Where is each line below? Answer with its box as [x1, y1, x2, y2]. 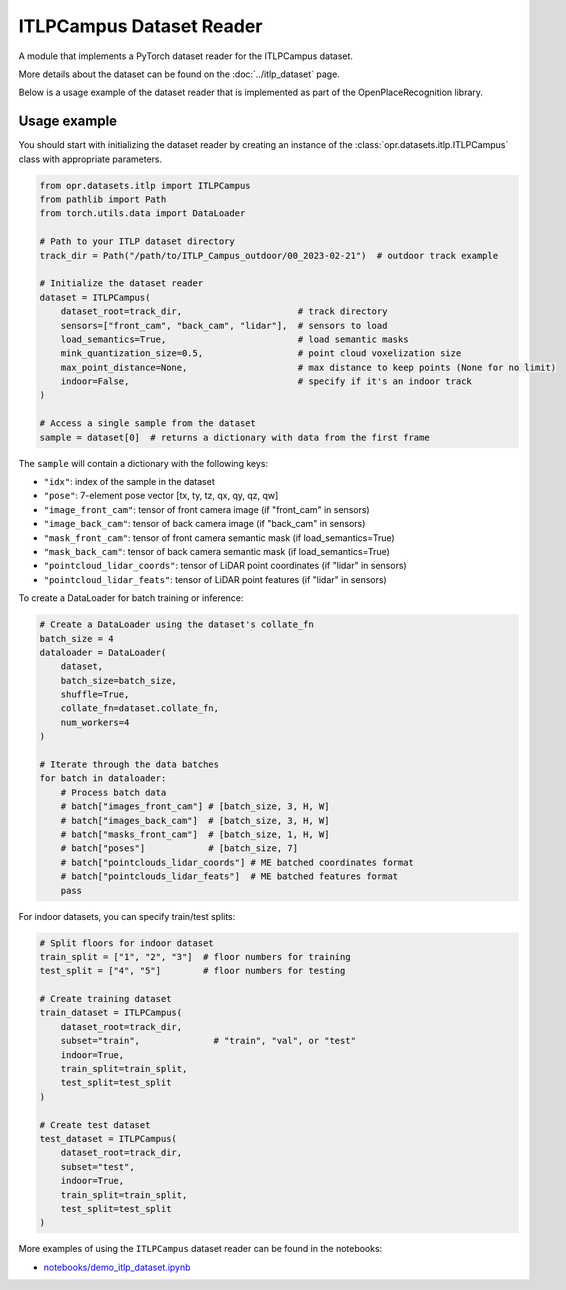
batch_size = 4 [39, 633, 114, 644]
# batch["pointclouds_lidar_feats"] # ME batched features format [60, 871, 399, 882]
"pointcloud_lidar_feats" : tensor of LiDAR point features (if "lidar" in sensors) [43, 573, 387, 585]
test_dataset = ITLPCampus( [39, 1133, 177, 1144]
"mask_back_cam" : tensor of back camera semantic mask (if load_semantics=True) [43, 545, 390, 557]
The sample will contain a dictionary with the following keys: [18, 457, 269, 469]
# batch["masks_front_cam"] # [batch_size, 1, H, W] [60, 828, 330, 840]
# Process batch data [60, 786, 167, 798]
